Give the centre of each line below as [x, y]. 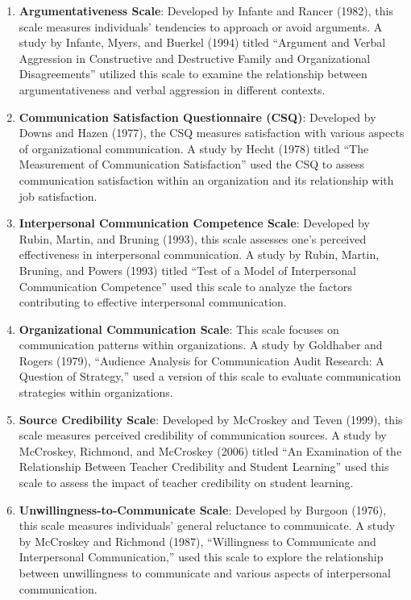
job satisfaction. [58, 196]
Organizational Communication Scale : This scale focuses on [179, 329]
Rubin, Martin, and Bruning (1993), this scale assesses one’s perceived [193, 238]
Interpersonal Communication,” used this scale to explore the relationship [201, 557]
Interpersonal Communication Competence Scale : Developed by [194, 223]
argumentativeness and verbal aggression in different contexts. [172, 89]
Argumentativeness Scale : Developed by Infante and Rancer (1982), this [206, 10]
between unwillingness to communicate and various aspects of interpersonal [205, 573]
